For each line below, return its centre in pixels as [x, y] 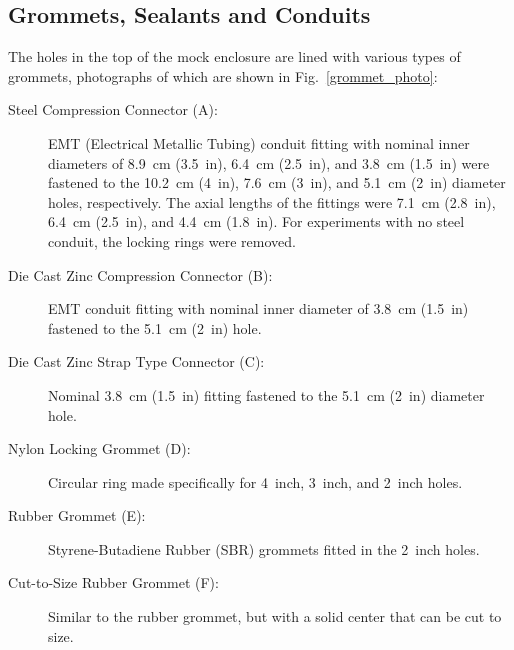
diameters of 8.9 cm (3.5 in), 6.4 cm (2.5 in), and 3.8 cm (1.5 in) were [269, 162]
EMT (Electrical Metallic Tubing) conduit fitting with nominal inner [259, 142]
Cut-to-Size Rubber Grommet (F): [113, 582]
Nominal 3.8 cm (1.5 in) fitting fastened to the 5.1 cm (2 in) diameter [266, 394]
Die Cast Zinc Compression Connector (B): [140, 274]
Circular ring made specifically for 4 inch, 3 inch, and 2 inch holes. [255, 481]
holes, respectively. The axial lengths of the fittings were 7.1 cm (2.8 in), [272, 201]
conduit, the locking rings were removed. [172, 240]
